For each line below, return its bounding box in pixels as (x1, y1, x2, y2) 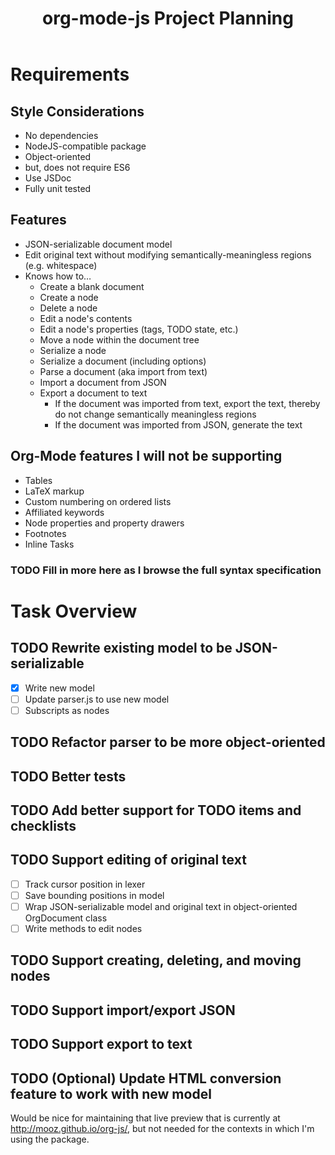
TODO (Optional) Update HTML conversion (10, 1070, 282, 1087)
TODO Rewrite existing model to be (10, 640, 233, 657)
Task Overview (10, 600, 138, 622)
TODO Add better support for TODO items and (10, 802, 302, 819)
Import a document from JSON (39, 376, 167, 388)
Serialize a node (39, 344, 107, 356)
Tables (24, 474, 53, 486)
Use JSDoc (24, 172, 72, 184)
